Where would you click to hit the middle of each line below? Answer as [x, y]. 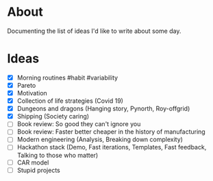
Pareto [26, 85]
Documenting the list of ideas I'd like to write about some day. [94, 31]
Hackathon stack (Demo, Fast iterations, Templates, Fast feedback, [112, 147]
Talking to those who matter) [58, 155]
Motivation [32, 93]
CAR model [33, 162]
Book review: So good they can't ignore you [79, 124]
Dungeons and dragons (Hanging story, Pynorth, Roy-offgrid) [103, 109]
